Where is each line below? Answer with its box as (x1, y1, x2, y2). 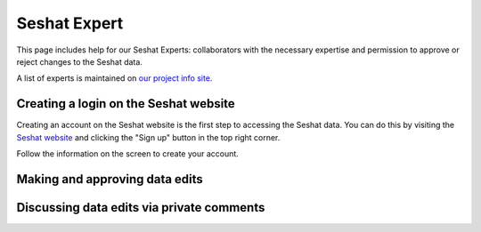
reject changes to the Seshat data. (16, 56, 143, 67)
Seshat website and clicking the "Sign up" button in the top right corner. (16, 132, 281, 142)
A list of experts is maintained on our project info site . (16, 73, 213, 84)
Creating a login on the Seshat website (16, 96, 235, 111)
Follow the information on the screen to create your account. (16, 148, 240, 159)
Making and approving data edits (16, 172, 204, 187)
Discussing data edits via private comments (16, 200, 265, 215)
